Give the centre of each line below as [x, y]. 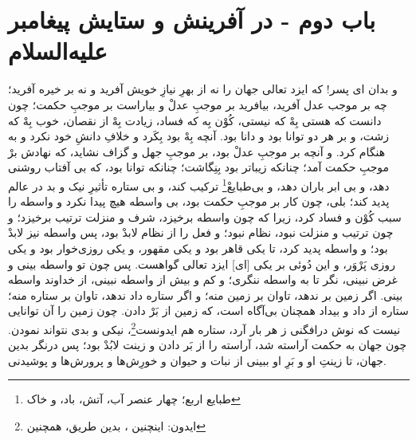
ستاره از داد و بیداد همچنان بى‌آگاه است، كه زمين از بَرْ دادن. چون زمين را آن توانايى [208, 310]
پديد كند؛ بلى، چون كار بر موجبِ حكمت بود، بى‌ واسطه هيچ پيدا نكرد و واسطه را [199, 201]
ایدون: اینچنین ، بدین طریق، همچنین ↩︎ [116, 425]
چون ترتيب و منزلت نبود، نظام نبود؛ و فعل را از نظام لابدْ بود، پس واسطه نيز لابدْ [201, 232]
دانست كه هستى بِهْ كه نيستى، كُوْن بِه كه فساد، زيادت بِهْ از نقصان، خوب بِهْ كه [195, 120]
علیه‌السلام [58, 51]
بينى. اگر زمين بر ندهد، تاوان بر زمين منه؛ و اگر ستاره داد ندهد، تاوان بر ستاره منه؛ [206, 295]
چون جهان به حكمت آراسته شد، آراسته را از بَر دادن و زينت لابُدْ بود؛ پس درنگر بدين [208, 345]
